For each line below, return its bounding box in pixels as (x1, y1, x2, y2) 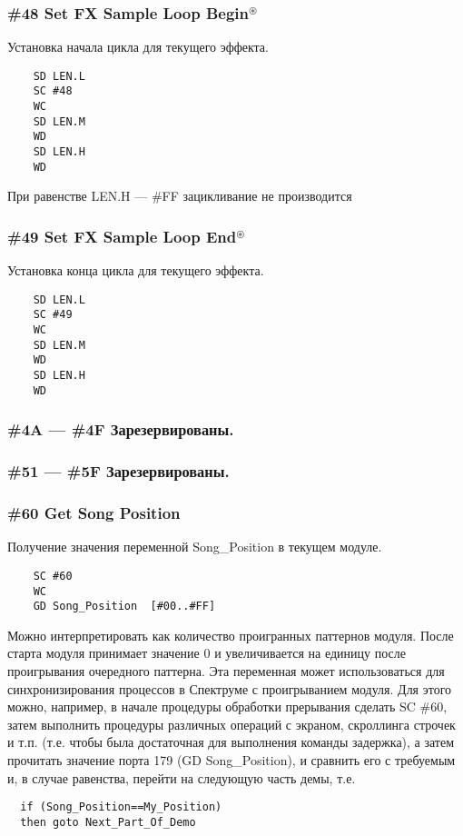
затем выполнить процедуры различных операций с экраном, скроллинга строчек (7, 714, 456, 733)
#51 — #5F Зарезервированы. (7, 460, 230, 483)
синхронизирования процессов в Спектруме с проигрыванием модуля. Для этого (7, 679, 452, 698)
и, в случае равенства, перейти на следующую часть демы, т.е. (7, 768, 356, 787)
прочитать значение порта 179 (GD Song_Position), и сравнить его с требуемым (7, 751, 456, 770)
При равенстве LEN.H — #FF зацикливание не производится (7, 186, 352, 205)
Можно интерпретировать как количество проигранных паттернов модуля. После (7, 625, 454, 644)
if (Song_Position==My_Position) (20, 801, 222, 814)
